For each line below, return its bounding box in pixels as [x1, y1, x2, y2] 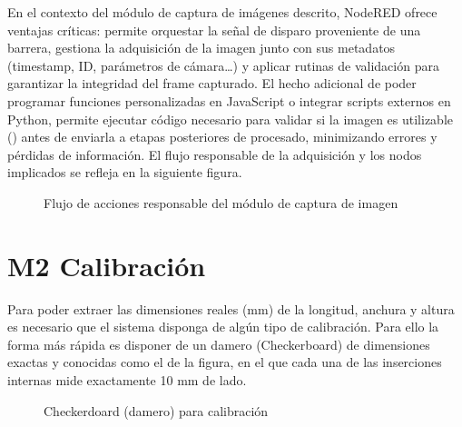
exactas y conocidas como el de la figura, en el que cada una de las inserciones [7, 353, 442, 372]
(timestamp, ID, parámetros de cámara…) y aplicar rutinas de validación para [7, 55, 439, 74]
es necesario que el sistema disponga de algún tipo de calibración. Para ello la [7, 317, 439, 336]
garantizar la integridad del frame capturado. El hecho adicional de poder [7, 74, 417, 93]
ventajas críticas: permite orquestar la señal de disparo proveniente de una [7, 20, 421, 39]
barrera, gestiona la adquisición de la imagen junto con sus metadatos [7, 38, 396, 57]
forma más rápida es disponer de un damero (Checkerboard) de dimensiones [7, 334, 430, 353]
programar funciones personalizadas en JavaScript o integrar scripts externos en [7, 91, 451, 110]
